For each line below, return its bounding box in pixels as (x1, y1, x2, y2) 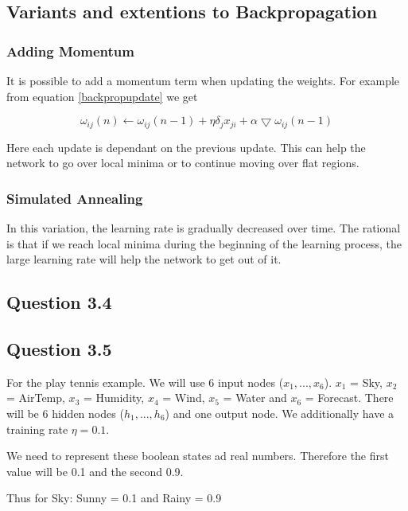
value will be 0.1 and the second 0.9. (6, 462, 184, 479)
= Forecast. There (305, 389, 394, 406)
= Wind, (162, 389, 205, 406)
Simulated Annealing (6, 188, 143, 208)
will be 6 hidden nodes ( (6, 405, 124, 421)
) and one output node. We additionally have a (165, 405, 394, 421)
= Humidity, (83, 389, 145, 406)
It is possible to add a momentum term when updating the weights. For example (6, 72, 400, 88)
